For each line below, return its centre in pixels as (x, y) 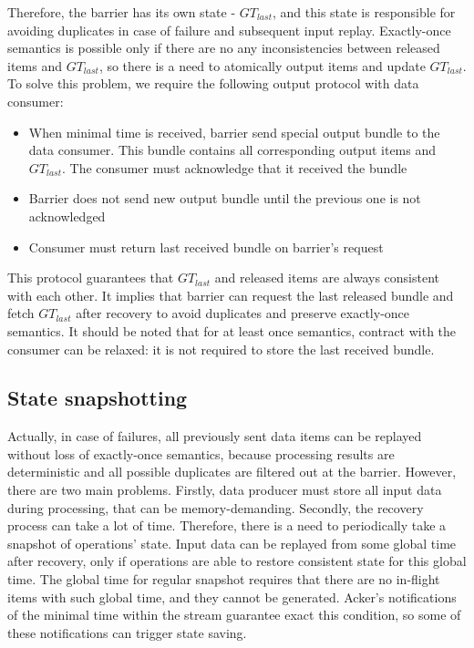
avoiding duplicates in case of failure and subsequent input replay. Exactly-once (229, 30)
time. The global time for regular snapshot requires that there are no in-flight (224, 579)
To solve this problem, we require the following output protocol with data (213, 83)
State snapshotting (98, 398)
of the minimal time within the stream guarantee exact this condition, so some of (234, 615)
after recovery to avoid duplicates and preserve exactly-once (243, 313)
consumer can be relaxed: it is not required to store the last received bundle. (221, 349)
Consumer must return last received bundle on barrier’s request (206, 247)
